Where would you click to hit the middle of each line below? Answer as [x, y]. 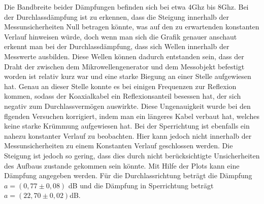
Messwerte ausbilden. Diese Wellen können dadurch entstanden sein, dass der [124, 56]
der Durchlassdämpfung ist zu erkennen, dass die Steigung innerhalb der [117, 16]
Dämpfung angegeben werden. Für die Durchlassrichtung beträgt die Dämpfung [128, 175]
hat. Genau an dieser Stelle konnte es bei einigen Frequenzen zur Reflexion [120, 86]
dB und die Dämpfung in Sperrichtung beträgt [141, 185]
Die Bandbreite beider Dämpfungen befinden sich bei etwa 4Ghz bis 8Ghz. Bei [126, 7]
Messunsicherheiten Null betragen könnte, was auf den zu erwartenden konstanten [132, 27]
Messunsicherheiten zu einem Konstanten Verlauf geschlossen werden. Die [119, 146]
